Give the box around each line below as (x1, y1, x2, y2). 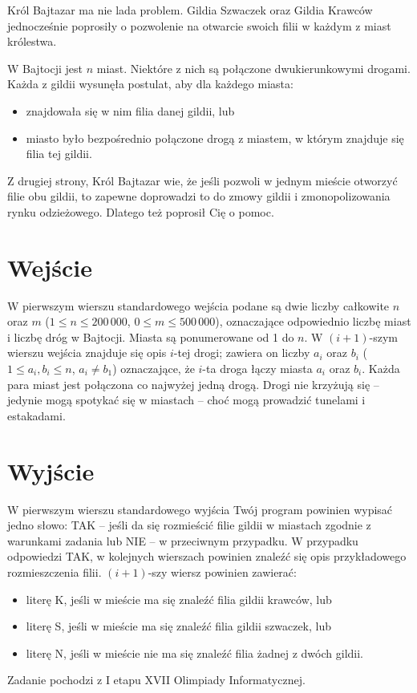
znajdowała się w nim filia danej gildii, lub (26, 102, 235, 119)
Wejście (7, 250, 92, 283)
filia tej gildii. (26, 145, 92, 162)
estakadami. (7, 407, 66, 423)
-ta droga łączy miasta (202, 360, 313, 377)
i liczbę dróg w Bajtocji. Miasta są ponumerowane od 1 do (7, 328, 294, 345)
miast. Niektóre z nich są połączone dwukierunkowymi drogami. (96, 59, 411, 76)
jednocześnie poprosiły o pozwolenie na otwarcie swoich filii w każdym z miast (7, 17, 391, 34)
